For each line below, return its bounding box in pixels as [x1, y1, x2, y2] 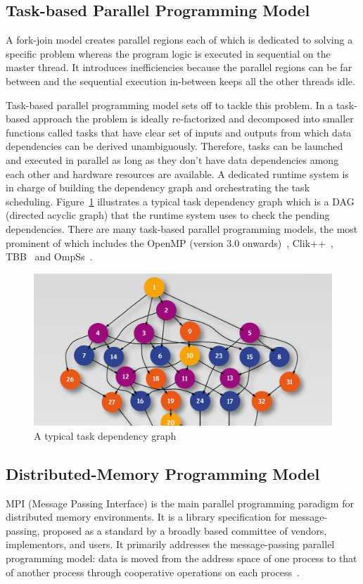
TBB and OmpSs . [6, 249, 93, 264]
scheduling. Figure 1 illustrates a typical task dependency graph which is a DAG [6, 193, 355, 208]
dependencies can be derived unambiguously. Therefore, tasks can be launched [6, 139, 343, 153]
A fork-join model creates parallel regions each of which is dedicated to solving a [6, 32, 353, 47]
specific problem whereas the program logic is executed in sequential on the [6, 46, 331, 61]
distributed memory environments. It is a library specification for [6, 509, 286, 524]
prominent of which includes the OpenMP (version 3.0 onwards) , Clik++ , [6, 235, 333, 250]
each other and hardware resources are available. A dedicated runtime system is [6, 166, 349, 181]
